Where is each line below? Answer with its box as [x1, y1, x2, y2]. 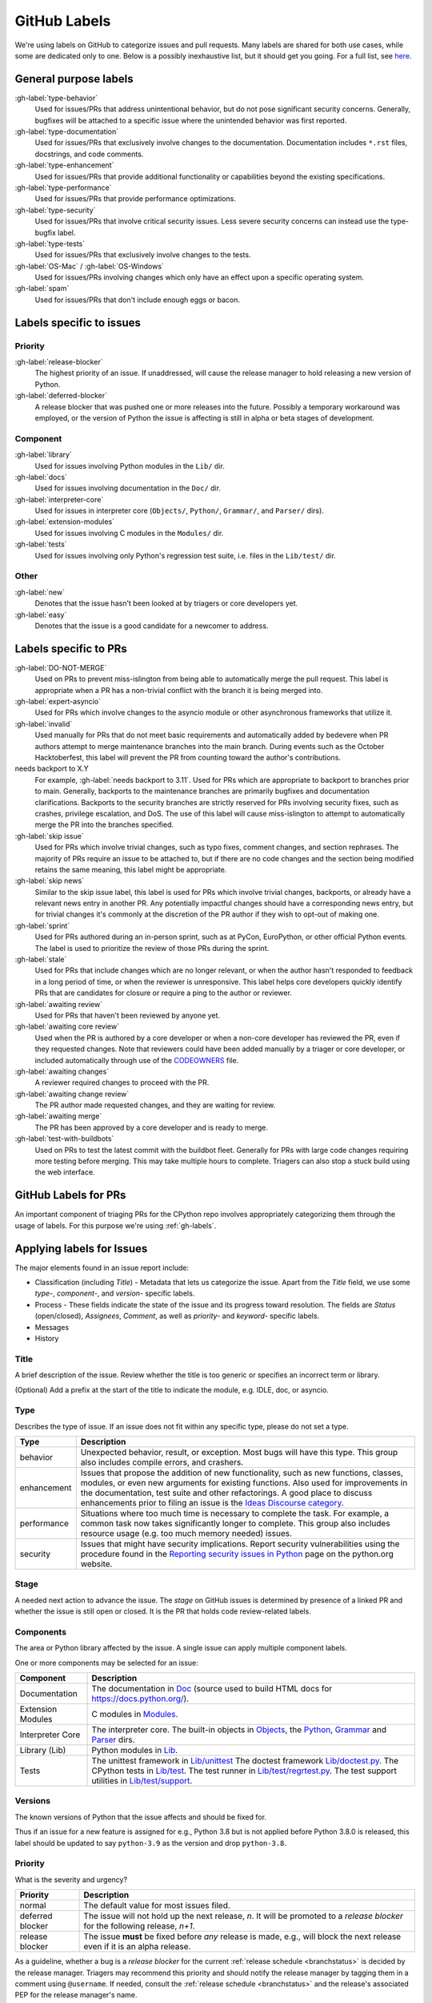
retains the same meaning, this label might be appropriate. [34, 864, 227, 874]
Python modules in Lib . [91, 1745, 178, 1756]
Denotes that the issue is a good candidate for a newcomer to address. [34, 621, 269, 631]
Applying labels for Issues [14, 1242, 148, 1255]
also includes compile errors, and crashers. [80, 1457, 244, 1468]
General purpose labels [14, 72, 134, 86]
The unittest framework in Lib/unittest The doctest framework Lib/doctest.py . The [91, 1755, 399, 1767]
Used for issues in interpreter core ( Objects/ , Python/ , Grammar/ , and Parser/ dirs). [34, 506, 324, 516]
